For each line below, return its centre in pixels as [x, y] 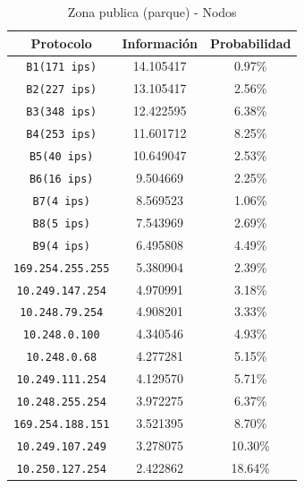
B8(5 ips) [61, 223]
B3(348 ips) [62, 112]
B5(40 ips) [61, 157]
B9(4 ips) [61, 246]
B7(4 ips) [61, 201]
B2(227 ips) [62, 90]
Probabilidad [250, 43]
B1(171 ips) [62, 68]
